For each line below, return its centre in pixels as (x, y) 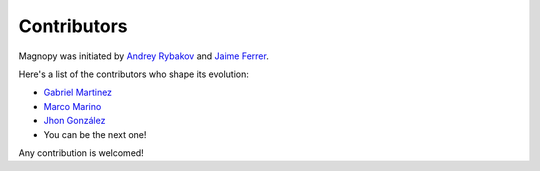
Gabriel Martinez (78, 92)
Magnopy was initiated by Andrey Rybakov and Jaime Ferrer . (143, 56)
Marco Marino (72, 106)
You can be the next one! (95, 134)
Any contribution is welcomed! (81, 152)
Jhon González (74, 121)
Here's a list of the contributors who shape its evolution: (134, 74)
